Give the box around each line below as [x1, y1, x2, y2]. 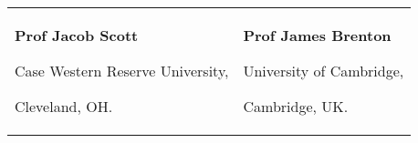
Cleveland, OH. [15, 96, 113, 117]
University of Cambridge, [243, 60, 404, 81]
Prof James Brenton [243, 25, 392, 46]
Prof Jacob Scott [15, 25, 139, 46]
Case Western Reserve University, [15, 60, 229, 81]
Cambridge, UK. [243, 96, 349, 117]
